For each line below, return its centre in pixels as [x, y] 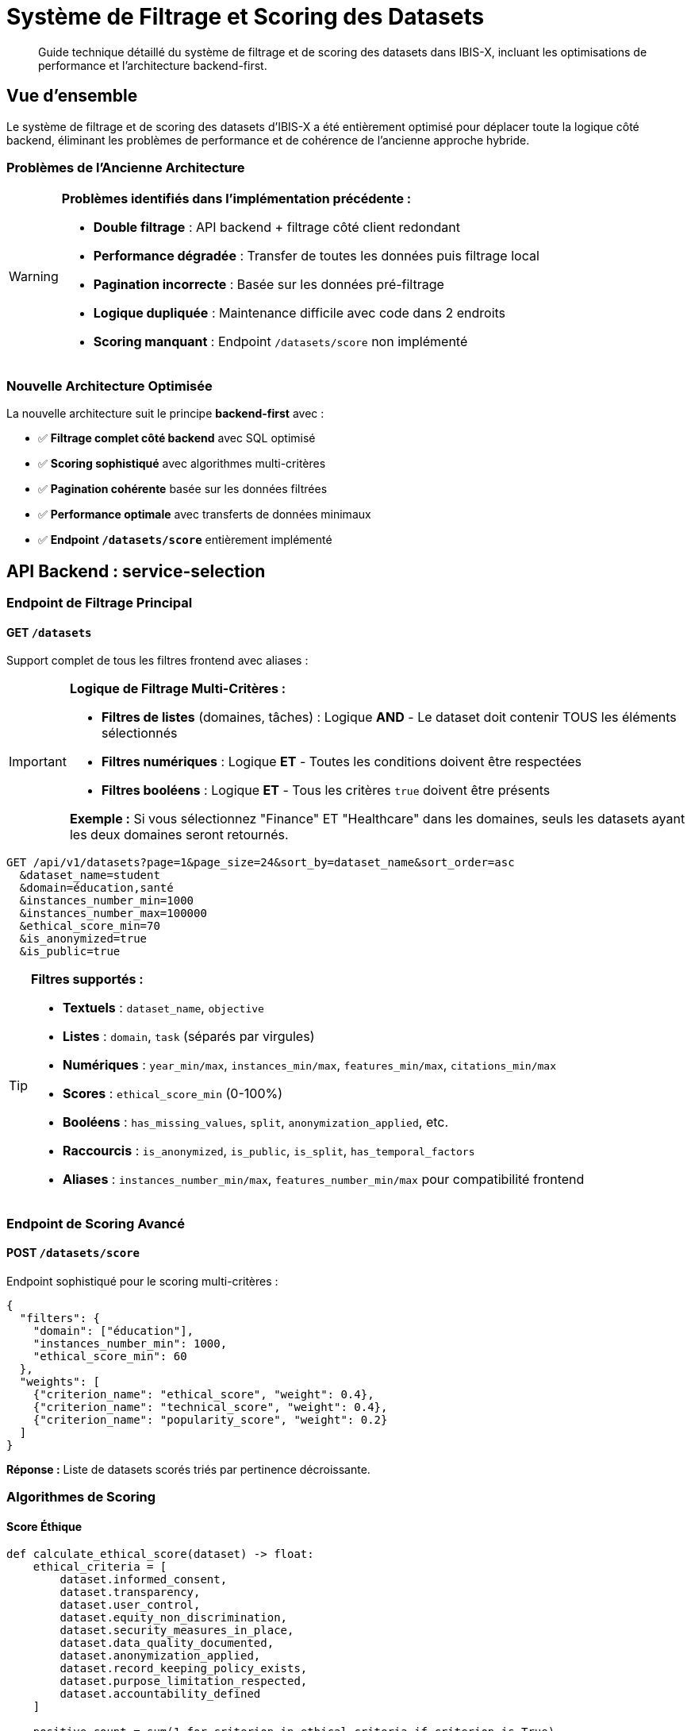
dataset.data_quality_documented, [167, 1643]
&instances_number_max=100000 [113, 914]
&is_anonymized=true [83, 939]
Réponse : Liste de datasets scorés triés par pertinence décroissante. [188, 1469]
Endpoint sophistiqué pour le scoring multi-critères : [142, 1281]
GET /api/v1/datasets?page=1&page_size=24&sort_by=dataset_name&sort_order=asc [261, 863]
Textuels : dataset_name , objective [163, 1008]
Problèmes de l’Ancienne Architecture [126, 167]
